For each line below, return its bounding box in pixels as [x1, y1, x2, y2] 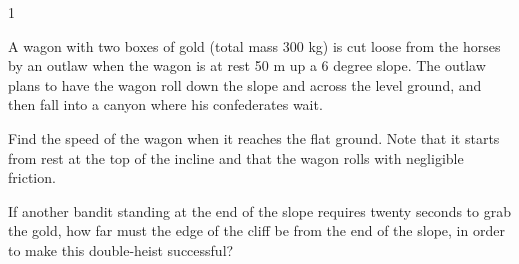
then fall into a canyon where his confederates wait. [8, 94, 323, 115]
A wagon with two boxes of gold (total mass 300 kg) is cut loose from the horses [8, 35, 501, 56]
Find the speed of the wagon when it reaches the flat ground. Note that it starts [8, 127, 500, 148]
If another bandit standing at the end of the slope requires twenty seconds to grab [8, 200, 511, 221]
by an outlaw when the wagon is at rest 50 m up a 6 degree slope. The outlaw [8, 55, 486, 76]
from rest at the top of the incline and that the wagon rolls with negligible [8, 147, 464, 168]
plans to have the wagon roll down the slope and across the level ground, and [8, 74, 482, 95]
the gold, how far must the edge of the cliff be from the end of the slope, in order [8, 220, 505, 241]
